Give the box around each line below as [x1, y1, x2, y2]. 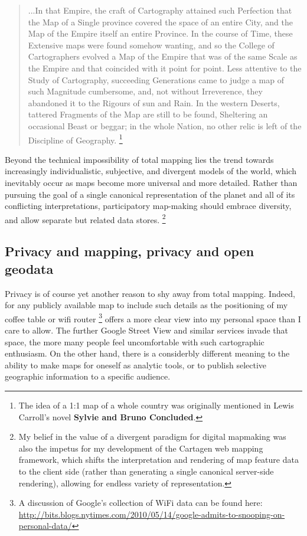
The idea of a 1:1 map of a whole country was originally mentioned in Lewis [18, 399, 294, 411]
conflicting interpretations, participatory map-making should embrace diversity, [5, 200, 292, 212]
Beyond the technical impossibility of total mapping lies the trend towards [5, 153, 274, 165]
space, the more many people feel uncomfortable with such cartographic [5, 335, 264, 348]
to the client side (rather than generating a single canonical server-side [18, 465, 274, 477]
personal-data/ [18, 519, 72, 532]
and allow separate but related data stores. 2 [5, 211, 166, 225]
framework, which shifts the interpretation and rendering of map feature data [18, 453, 299, 466]
